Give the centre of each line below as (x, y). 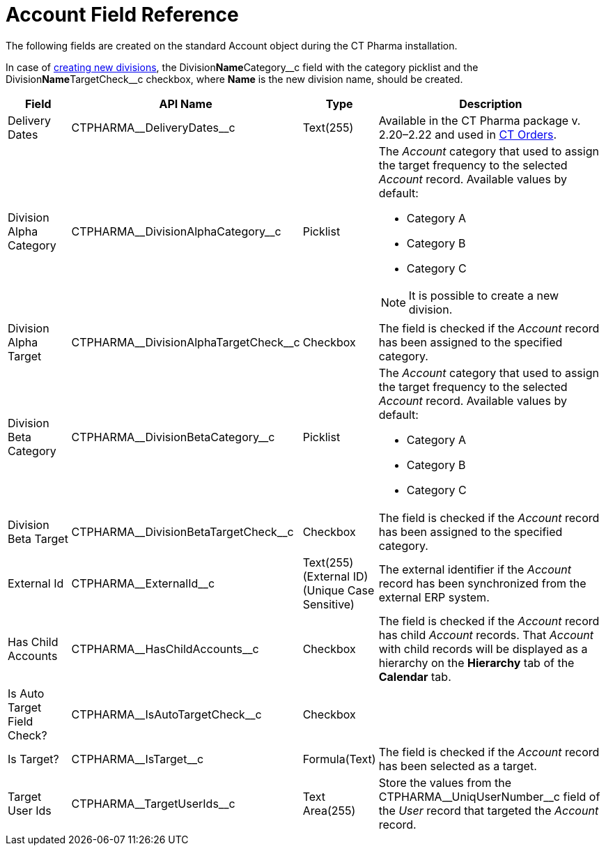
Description (491, 103)
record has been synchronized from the (482, 583)
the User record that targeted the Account (489, 810)
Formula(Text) (339, 759)
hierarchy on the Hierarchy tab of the (476, 662)
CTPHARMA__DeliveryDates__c (153, 127)
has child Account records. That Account (486, 635)
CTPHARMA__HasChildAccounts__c (165, 649)
